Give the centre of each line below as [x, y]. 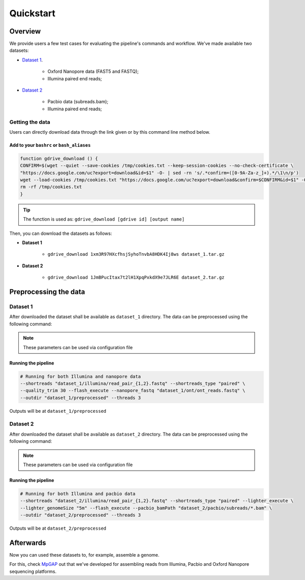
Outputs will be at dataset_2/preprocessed [58, 528]
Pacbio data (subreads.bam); [78, 102]
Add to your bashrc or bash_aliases [50, 145]
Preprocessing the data [47, 292]
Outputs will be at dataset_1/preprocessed [58, 411]
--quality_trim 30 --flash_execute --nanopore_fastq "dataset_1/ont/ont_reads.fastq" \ [133, 391]
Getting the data [30, 122]
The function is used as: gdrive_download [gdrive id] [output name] [104, 219]
